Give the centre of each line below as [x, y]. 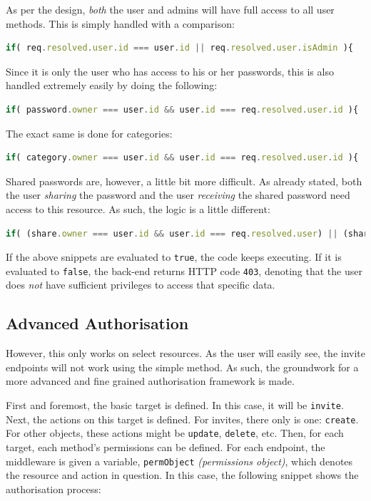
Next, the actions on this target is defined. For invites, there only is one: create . [182, 419]
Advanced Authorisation [97, 323]
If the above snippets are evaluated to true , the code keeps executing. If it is [174, 257]
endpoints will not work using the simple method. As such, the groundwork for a [182, 367]
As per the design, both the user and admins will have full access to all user [170, 9]
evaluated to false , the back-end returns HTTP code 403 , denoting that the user [184, 270]
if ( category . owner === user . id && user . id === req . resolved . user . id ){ [182, 158]
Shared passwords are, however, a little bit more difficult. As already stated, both [184, 181]
